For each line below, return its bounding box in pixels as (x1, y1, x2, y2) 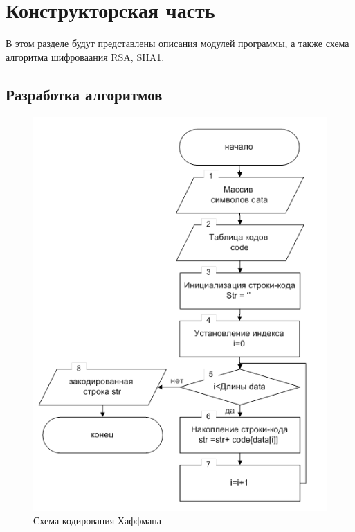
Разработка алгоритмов (6, 83, 163, 105)
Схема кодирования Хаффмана (33, 513, 161, 528)
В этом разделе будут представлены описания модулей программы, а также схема (6, 36, 349, 51)
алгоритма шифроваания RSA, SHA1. (6, 49, 165, 64)
